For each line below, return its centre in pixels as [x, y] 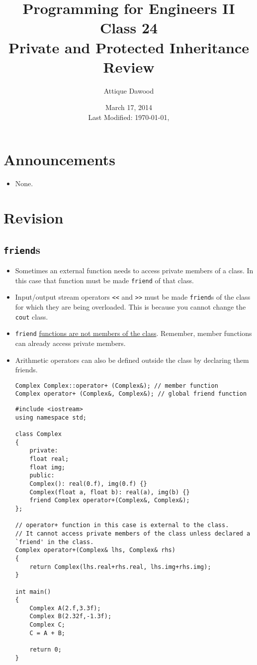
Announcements [59, 160]
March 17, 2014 [129, 107]
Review [129, 66]
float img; [47, 467]
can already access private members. [70, 343]
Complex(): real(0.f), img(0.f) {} [88, 484]
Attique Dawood [129, 90]
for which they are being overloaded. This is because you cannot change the [130, 307]
